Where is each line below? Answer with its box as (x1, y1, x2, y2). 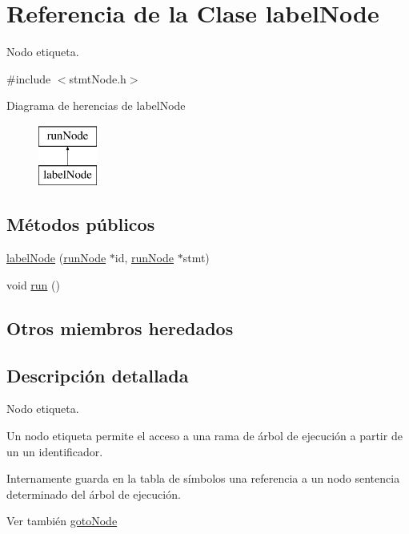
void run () (6, 276, 60, 293)
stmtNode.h (69, 70, 126, 87)
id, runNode (114, 249, 174, 266)
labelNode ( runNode (6, 249, 106, 266)
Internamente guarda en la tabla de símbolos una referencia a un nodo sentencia (6, 470, 400, 487)
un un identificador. (6, 443, 103, 459)
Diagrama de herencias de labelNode (6, 97, 186, 114)
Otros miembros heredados (6, 315, 234, 340)
